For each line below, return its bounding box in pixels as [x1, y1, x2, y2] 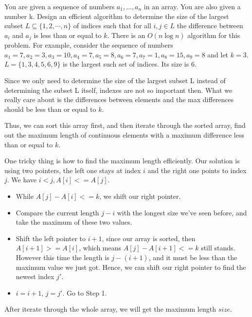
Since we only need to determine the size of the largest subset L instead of [4, 75, 226, 86]
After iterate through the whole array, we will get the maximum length [4, 304, 216, 314]
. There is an [107, 30, 145, 40]
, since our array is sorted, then [102, 233, 196, 243]
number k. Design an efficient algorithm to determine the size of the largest [4, 11, 229, 21]
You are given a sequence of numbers [4, 1, 115, 11]
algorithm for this [187, 30, 240, 40]
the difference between [177, 20, 243, 31]
